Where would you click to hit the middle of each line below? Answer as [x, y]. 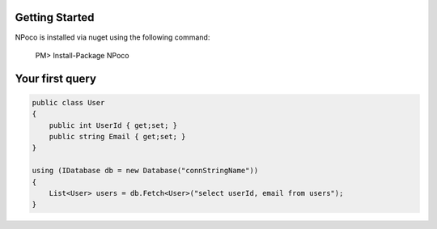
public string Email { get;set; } [117, 137]
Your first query [56, 78]
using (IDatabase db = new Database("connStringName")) [145, 171]
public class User [68, 102]
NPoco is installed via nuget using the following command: [112, 37]
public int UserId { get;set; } [113, 125]
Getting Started [55, 17]
